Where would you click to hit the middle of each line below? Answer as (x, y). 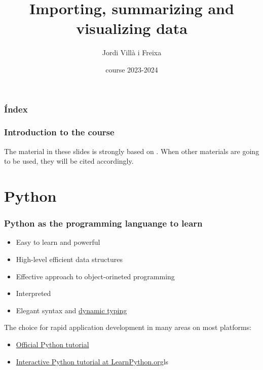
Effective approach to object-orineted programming (95, 276)
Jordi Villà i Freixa (132, 52)
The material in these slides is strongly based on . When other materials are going (132, 151)
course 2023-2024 (132, 69)
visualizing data (132, 28)
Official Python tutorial (52, 344)
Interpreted (33, 293)
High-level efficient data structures (69, 259)
